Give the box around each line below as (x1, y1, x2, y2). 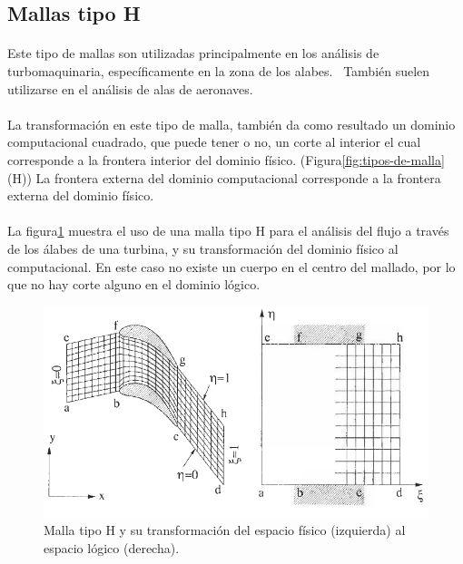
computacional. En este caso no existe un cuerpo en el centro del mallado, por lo (7, 257, 456, 276)
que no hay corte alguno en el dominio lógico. (7, 275, 261, 294)
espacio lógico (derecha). (44, 538, 180, 557)
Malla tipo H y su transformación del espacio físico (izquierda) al (44, 520, 406, 540)
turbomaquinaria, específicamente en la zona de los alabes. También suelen (7, 61, 430, 80)
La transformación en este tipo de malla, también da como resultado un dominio (7, 114, 456, 133)
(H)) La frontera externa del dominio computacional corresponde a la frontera (7, 168, 441, 187)
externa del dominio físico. (7, 186, 154, 205)
